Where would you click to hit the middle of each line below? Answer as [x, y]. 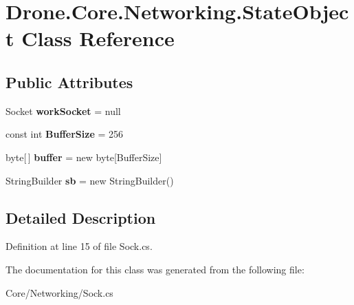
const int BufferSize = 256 [64, 134]
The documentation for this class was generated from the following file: [155, 269]
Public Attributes [69, 82]
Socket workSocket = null [63, 111]
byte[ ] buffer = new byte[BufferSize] [84, 157]
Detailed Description [81, 217]
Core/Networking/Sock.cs [59, 292]
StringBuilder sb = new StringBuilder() [90, 180]
